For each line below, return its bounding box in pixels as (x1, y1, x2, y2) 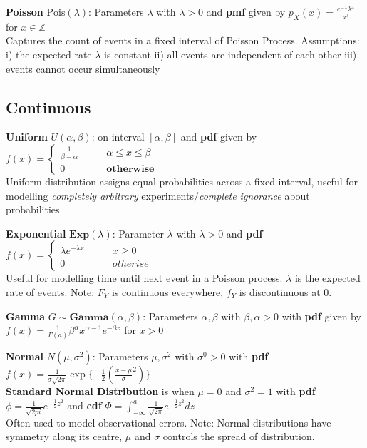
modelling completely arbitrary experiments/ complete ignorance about (6, 188, 310, 203)
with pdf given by (281, 308, 361, 323)
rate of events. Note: (6, 284, 95, 299)
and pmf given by (206, 4, 286, 19)
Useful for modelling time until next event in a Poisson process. (6, 270, 283, 285)
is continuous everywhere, (111, 284, 224, 299)
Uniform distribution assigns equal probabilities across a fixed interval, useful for (6, 173, 358, 188)
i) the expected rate (6, 46, 92, 61)
